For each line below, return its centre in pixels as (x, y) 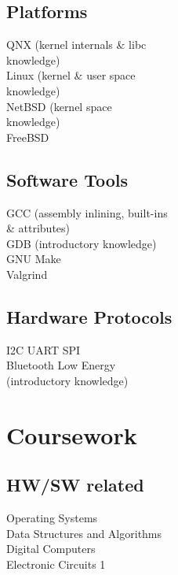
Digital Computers (51, 549)
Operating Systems (52, 518)
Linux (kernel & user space (71, 75)
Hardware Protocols (89, 316)
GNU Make (34, 259)
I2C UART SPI (44, 349)
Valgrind (27, 274)
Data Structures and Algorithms (84, 533)
